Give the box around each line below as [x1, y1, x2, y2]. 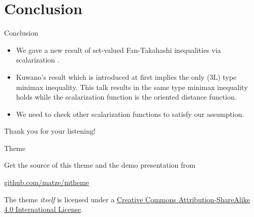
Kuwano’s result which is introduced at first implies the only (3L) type [16, 71, 237, 82]
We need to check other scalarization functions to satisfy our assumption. [16, 108, 244, 119]
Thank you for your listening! [4, 126, 96, 136]
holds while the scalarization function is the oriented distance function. [16, 91, 237, 102]
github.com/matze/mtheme [4, 177, 89, 188]
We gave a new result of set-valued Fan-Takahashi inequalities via [16, 44, 221, 55]
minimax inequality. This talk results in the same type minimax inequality [16, 81, 248, 92]
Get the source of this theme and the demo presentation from [4, 160, 196, 170]
